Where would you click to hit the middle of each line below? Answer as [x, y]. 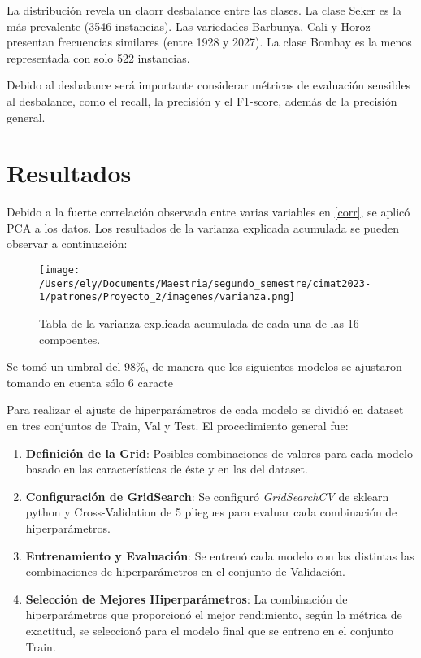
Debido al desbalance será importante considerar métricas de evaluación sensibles [209, 85]
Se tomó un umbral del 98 [72, 366]
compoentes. [70, 339]
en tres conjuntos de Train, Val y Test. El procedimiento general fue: [178, 425]
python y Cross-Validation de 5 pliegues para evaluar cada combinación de [211, 512]
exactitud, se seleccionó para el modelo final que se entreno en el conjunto [209, 630]
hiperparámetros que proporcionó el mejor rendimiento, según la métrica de [214, 614]
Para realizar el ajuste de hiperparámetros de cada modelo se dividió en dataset [205, 410]
